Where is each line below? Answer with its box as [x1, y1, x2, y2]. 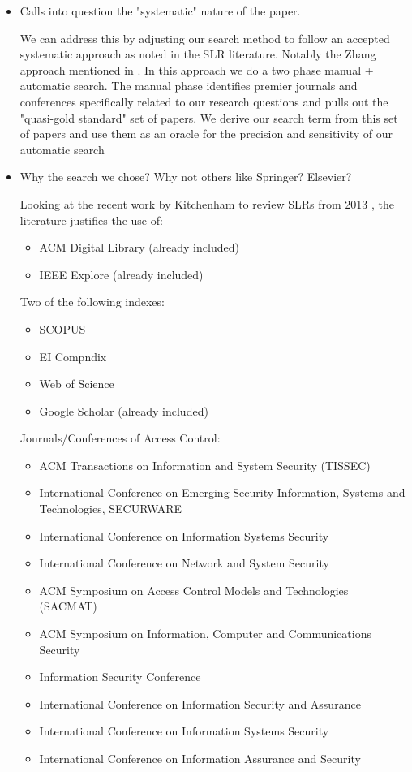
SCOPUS [39, 320, 86, 337]
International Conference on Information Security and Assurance [39, 695, 361, 712]
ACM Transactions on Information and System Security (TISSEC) [39, 456, 371, 473]
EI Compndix [39, 347, 107, 364]
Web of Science [39, 375, 114, 392]
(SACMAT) [39, 597, 97, 615]
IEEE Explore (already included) [39, 265, 204, 282]
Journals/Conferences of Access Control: [19, 429, 221, 446]
